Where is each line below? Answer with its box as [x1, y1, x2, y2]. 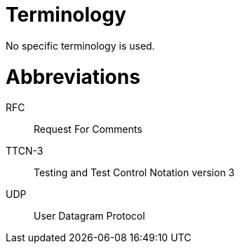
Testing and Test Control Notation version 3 [34, 166, 235, 179]
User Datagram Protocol [34, 210, 145, 222]
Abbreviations [6, 64, 140, 89]
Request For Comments [34, 123, 142, 136]
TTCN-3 [6, 145, 44, 157]
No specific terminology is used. [6, 39, 155, 52]
